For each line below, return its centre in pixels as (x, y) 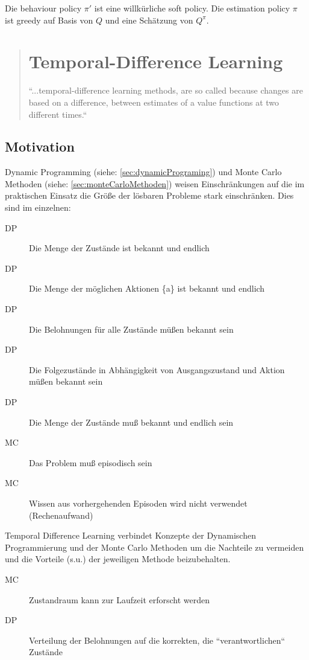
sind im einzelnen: (38, 207)
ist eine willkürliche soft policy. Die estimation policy (192, 8)
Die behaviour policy (43, 8)
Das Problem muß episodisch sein (91, 462)
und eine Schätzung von (149, 20)
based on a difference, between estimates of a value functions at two (154, 102)
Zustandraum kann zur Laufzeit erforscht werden (120, 599)
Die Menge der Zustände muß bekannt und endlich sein (131, 422)
